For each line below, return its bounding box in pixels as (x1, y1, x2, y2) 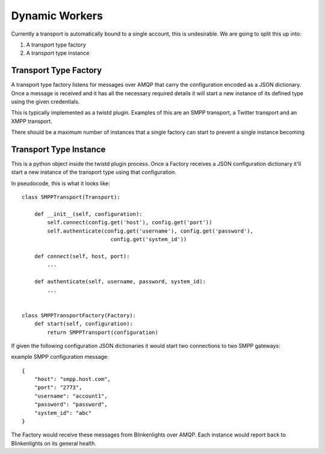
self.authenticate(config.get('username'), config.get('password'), (47, 227, 254, 235)
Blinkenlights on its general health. (11, 440, 96, 447)
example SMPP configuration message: (11, 353, 109, 361)
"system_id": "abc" (34, 409, 92, 416)
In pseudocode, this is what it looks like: (11, 180, 111, 187)
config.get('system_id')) (110, 236, 187, 243)
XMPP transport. (11, 118, 52, 125)
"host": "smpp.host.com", (34, 376, 111, 383)
